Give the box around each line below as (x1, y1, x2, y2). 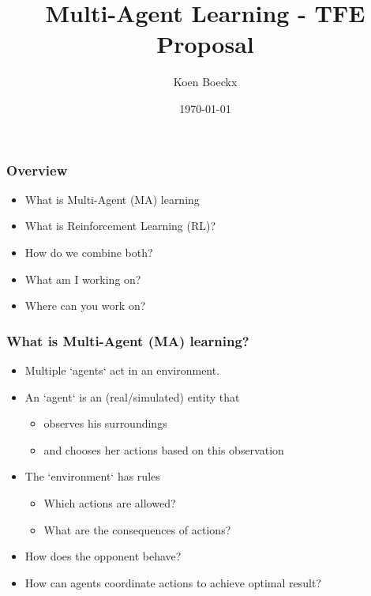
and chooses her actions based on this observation (43, 441, 284, 458)
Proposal (156, 28, 254, 60)
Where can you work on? (24, 297, 146, 314)
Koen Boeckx (173, 74, 238, 90)
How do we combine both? (24, 243, 153, 260)
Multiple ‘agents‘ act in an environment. (24, 361, 220, 378)
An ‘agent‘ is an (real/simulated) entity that (24, 388, 240, 405)
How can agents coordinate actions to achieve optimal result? (24, 574, 321, 590)
